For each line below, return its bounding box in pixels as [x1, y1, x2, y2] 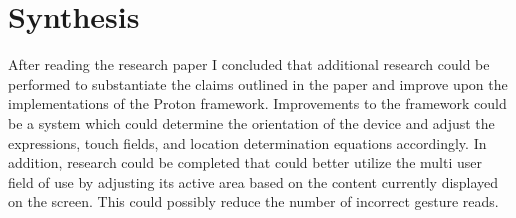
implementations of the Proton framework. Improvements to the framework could [8, 93, 507, 114]
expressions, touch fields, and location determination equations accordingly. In [8, 132, 487, 153]
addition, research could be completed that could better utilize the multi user [8, 152, 482, 173]
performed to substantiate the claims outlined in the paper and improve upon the [8, 73, 508, 94]
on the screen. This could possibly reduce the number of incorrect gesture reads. [8, 191, 499, 212]
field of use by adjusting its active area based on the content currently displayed [8, 171, 499, 192]
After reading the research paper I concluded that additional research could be [8, 54, 490, 75]
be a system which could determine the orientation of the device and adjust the [8, 112, 495, 133]
